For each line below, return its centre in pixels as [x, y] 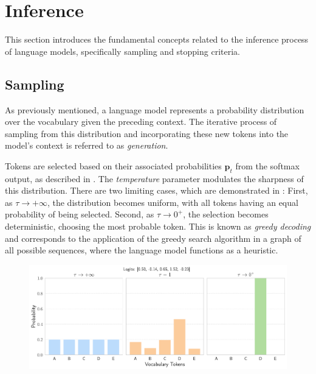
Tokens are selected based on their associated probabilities [113, 165]
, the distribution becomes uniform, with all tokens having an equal [173, 202]
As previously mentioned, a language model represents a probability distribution [155, 109]
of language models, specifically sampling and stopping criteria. [122, 51]
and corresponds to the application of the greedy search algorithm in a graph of [153, 238]
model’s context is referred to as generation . [87, 145]
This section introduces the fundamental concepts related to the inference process [157, 39]
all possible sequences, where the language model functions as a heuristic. [142, 250]
